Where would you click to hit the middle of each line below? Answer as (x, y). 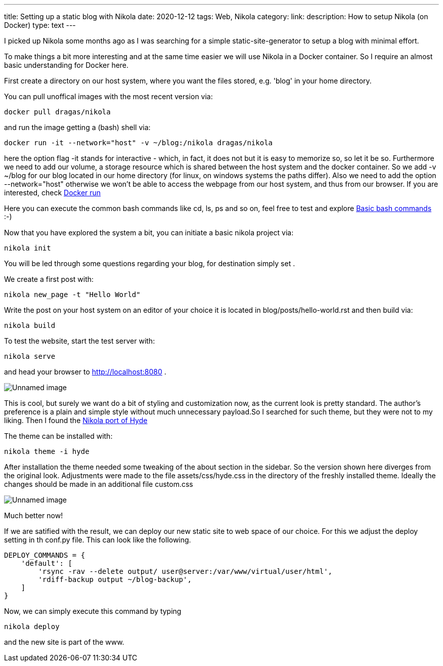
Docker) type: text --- (40, 25)
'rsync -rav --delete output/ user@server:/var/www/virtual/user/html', (185, 571)
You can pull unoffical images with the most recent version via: (108, 96)
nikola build (30, 325)
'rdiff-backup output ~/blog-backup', (115, 579)
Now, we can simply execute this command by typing (93, 611)
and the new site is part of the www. (64, 642)
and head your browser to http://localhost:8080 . (85, 372)
